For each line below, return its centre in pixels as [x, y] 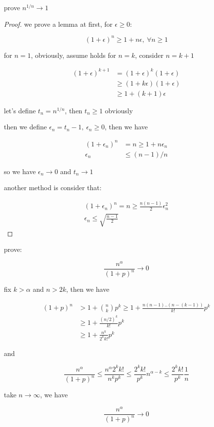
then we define [26, 127]
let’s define [20, 110]
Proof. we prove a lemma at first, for [58, 24]
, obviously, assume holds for [73, 55]
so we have [20, 171]
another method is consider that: [53, 187]
